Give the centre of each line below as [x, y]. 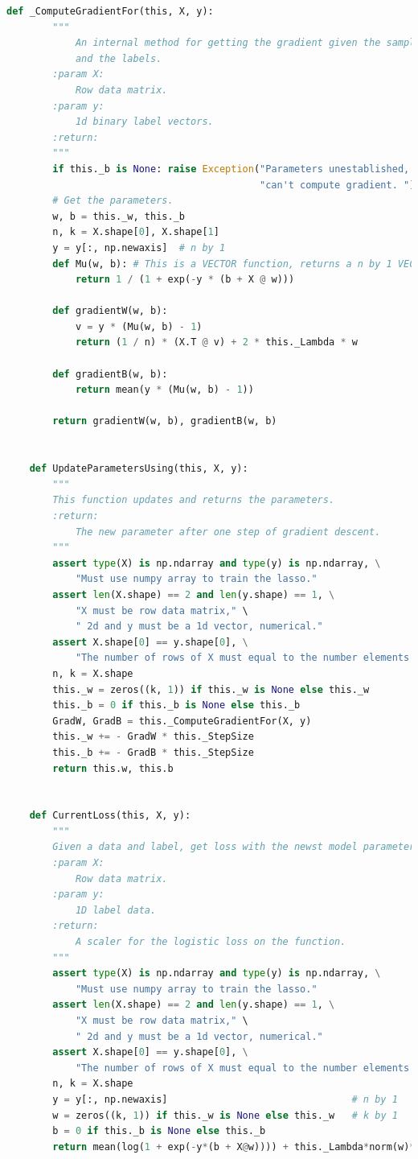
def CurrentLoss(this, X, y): [110, 816]
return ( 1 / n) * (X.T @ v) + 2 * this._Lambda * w [216, 342]
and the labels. [119, 58]
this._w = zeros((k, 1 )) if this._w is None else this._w [211, 689]
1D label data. [116, 910]
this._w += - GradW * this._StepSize [153, 737]
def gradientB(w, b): [110, 374]
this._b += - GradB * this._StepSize [153, 752]
